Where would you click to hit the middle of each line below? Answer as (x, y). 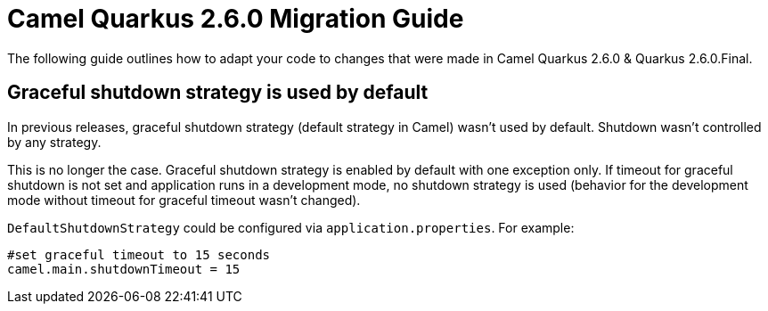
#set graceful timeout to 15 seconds (139, 254)
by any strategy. (54, 142)
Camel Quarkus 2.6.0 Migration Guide (236, 19)
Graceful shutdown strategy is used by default (218, 93)
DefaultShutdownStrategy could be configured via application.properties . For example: (291, 227)
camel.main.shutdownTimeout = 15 (124, 269)
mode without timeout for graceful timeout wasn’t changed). (184, 200)
